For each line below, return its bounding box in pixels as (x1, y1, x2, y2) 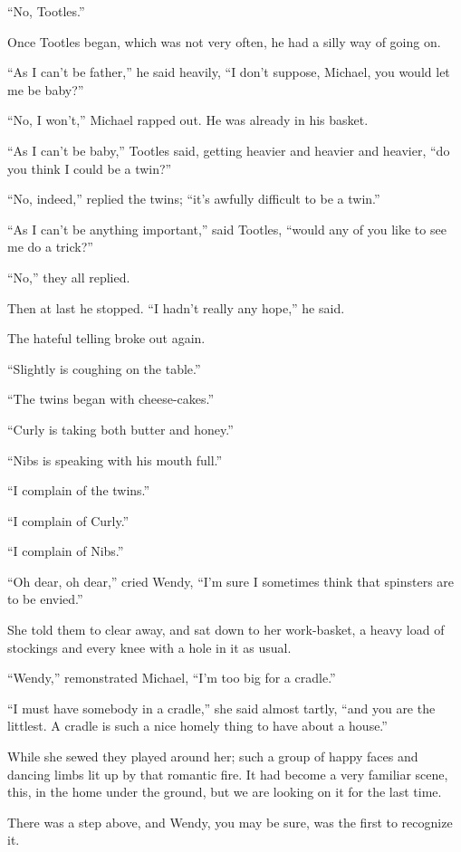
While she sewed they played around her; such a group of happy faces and (7, 747, 418, 766)
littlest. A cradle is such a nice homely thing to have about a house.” (7, 716, 388, 735)
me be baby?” (7, 80, 84, 99)
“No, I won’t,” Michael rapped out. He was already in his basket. (7, 110, 369, 129)
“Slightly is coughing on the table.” (7, 359, 201, 378)
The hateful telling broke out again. (7, 329, 206, 348)
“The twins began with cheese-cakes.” (7, 389, 215, 408)
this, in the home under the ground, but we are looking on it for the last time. (7, 782, 442, 801)
